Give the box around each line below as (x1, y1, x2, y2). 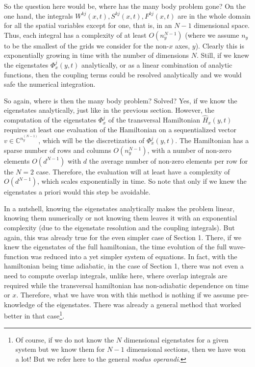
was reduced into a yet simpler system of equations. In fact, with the (30, 251, 237, 261)
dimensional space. (194, 20, 250, 30)
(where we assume (185, 29, 239, 40)
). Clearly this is (195, 40, 244, 50)
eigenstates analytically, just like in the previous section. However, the (4, 105, 215, 115)
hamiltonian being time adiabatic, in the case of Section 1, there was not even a (4, 261, 244, 271)
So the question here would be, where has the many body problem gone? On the (4, 1, 246, 11)
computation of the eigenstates (4, 115, 96, 125)
